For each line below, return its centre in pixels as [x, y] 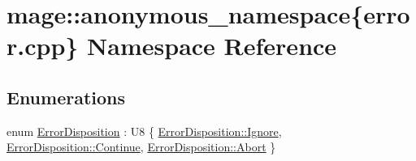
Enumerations [66, 97]
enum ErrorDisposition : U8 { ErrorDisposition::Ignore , [144, 131]
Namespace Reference [212, 46]
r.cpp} [43, 46]
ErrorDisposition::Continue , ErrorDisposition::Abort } [141, 147]
